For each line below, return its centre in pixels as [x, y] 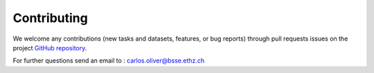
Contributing [50, 18]
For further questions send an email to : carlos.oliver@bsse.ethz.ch [109, 61]
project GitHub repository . [50, 48]
